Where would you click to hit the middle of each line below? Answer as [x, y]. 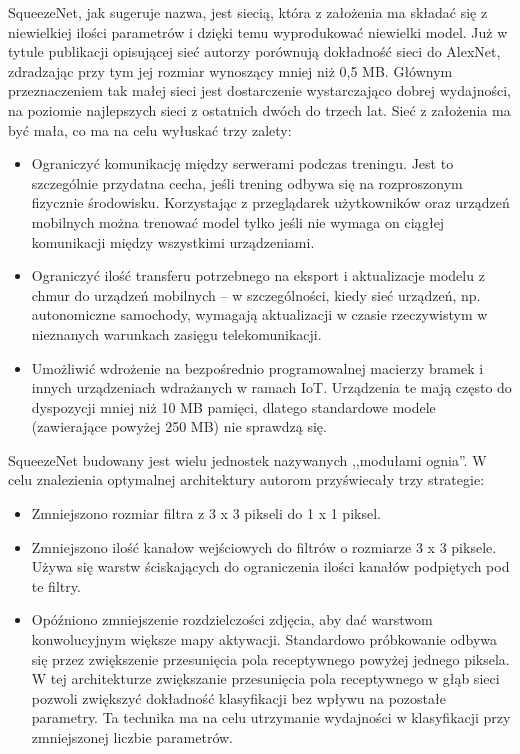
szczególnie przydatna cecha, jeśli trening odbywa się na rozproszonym [247, 182]
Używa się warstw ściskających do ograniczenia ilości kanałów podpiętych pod [270, 566]
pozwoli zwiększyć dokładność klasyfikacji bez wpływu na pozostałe [238, 697]
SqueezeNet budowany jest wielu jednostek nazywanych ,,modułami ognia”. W [247, 459]
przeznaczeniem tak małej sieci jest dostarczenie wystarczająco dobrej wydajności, [259, 90]
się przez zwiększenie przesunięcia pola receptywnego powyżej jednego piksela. [270, 658]
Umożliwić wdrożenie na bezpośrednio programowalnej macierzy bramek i [257, 367]
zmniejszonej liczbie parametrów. [132, 737]
